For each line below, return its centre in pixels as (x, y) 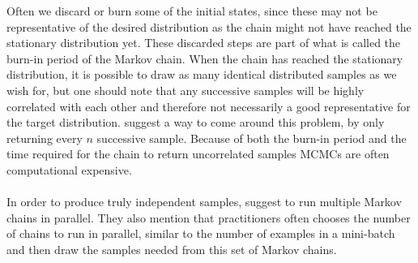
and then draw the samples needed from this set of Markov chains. (172, 249)
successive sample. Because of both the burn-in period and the (252, 138)
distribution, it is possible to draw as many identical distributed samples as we (202, 74)
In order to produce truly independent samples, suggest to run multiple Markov (204, 202)
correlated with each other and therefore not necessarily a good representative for (209, 106)
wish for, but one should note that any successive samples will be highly (186, 90)
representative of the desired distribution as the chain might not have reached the (209, 26)
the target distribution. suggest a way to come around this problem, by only (196, 122)
